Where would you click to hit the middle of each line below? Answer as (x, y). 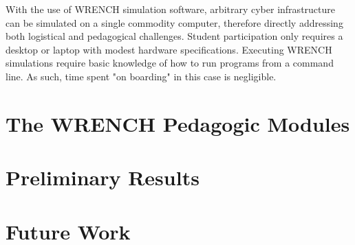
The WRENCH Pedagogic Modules (178, 123)
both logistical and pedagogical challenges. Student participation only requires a (174, 36)
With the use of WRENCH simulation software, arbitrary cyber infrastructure (170, 9)
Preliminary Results (103, 177)
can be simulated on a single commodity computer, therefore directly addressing (174, 22)
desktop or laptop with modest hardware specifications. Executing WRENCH (169, 49)
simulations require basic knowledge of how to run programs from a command (170, 63)
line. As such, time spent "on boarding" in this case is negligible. (141, 76)
